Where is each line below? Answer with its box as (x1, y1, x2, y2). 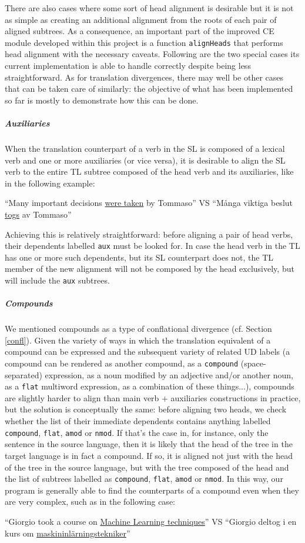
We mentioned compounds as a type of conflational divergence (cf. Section (5, 322, 272, 335)
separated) (5, 368, 42, 381)
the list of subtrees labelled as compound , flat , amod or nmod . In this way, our (5, 472, 283, 485)
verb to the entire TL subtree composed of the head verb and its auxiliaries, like (5, 165, 294, 178)
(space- (240, 357, 266, 369)
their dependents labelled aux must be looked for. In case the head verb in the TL (5, 239, 300, 252)
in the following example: (5, 176, 95, 189)
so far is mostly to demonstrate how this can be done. (5, 94, 199, 106)
